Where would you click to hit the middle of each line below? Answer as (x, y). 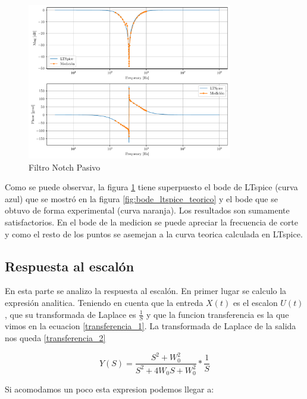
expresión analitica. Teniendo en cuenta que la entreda (104, 302)
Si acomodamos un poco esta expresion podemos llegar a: (109, 389)
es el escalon (255, 302)
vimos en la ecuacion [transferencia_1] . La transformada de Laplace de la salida (151, 326)
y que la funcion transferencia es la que (217, 314)
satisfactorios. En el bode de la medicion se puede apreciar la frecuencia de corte (151, 222)
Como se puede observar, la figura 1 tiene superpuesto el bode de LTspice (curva (151, 187)
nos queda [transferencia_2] (55, 338)
